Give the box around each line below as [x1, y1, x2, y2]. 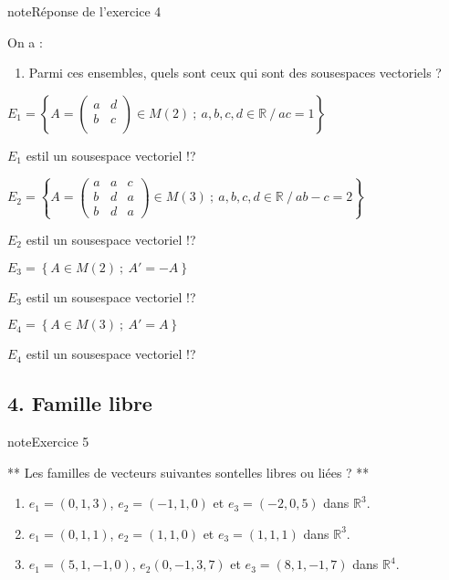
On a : [7, 32, 43, 51]
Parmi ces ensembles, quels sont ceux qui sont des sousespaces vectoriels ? [28, 63, 442, 82]
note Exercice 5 [7, 432, 89, 451]
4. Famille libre [7, 389, 152, 417]
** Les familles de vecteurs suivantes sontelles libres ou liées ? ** [7, 462, 370, 481]
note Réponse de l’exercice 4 [7, 2, 162, 20]
